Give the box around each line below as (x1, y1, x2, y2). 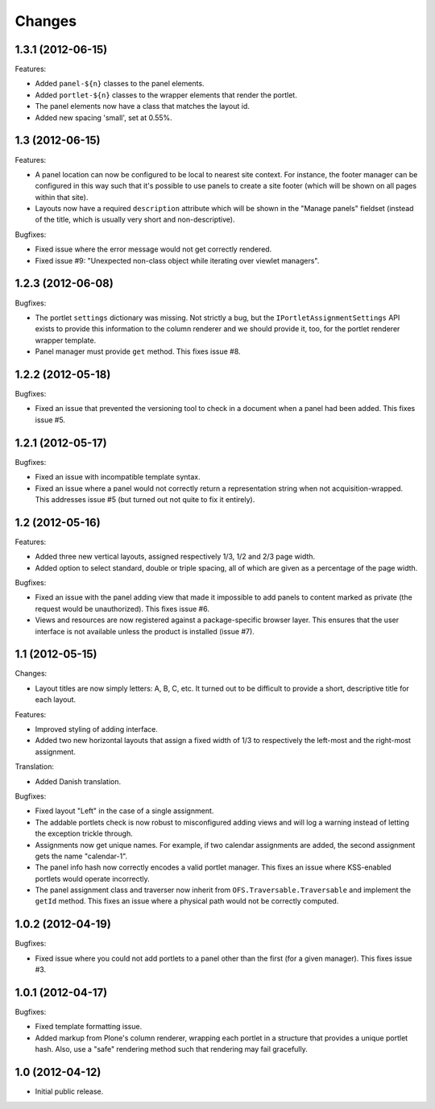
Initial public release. (35, 1086, 104, 1096)
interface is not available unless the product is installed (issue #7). (35, 626, 255, 636)
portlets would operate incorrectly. (35, 874, 151, 883)
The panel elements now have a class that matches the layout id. (35, 102, 250, 111)
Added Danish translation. (35, 776, 122, 786)
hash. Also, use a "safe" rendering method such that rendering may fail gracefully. (35, 1045, 308, 1054)
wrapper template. (35, 335, 97, 345)
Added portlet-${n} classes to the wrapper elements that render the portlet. (35, 89, 297, 100)
